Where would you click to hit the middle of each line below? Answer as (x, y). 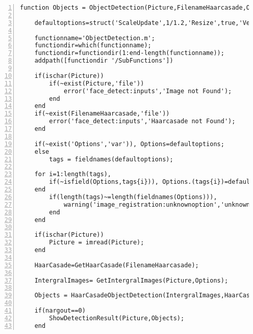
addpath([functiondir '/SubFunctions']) (104, 61)
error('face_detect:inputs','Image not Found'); (148, 91)
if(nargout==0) (60, 311)
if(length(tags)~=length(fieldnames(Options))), (133, 197)
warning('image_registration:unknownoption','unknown (157, 204)
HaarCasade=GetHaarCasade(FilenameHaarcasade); (117, 265)
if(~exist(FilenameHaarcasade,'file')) (102, 114)
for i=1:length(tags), (73, 174)
